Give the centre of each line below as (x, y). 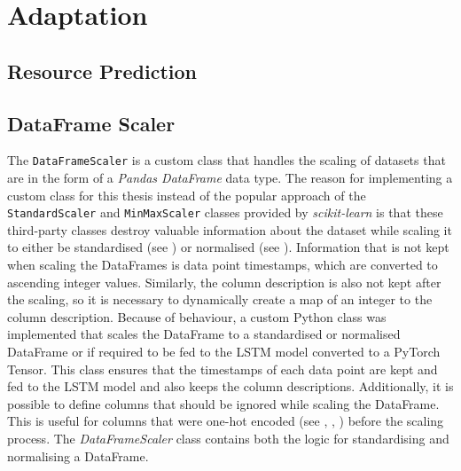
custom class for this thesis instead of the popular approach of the (187, 195)
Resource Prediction (102, 71)
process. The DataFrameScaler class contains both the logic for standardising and (228, 438)
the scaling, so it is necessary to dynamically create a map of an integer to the (220, 299)
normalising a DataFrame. (78, 455)
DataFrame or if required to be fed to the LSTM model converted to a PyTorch (224, 352)
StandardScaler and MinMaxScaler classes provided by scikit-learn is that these (225, 212)
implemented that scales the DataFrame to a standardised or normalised (204, 334)
